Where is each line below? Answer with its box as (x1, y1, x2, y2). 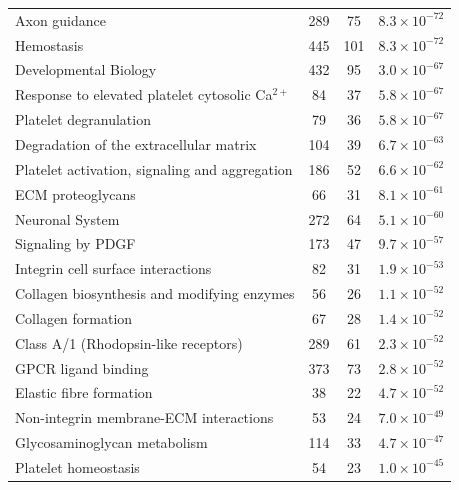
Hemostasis (15, 34, 84, 55)
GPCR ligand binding (15, 357, 149, 378)
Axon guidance (15, 9, 107, 30)
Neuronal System (15, 208, 120, 229)
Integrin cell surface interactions (15, 258, 212, 279)
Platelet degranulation (15, 109, 151, 130)
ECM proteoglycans (15, 183, 136, 204)
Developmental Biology (15, 59, 157, 80)
